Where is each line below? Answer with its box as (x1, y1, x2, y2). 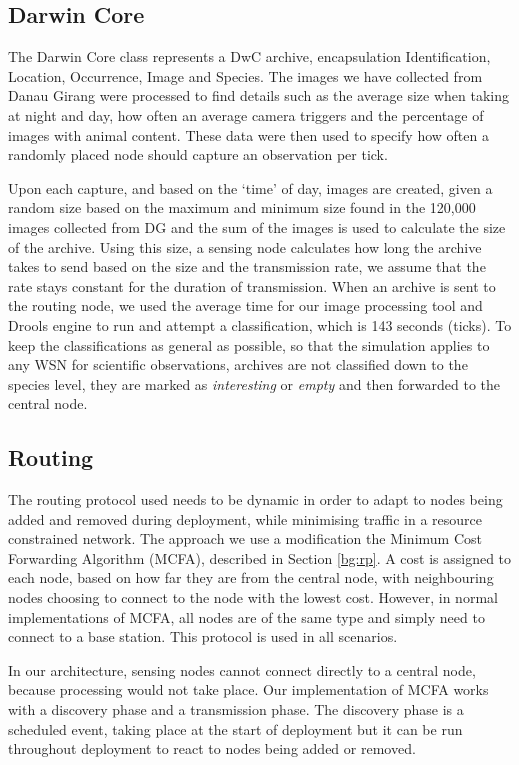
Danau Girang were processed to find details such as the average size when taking (8, 85, 509, 106)
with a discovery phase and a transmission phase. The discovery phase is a (8, 699, 464, 720)
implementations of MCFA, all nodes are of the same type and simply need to (8, 606, 485, 627)
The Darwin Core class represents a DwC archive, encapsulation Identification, (8, 46, 491, 67)
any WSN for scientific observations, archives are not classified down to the (8, 354, 468, 375)
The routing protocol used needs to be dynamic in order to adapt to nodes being (8, 489, 503, 510)
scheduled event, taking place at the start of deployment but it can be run (8, 718, 463, 739)
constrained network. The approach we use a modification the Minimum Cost (8, 528, 482, 549)
